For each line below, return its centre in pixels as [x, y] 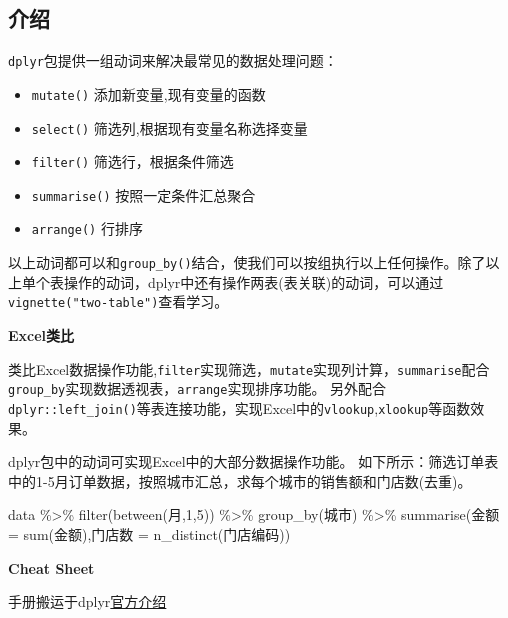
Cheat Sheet [51, 567]
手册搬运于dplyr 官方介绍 [87, 601]
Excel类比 [41, 335]
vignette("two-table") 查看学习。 [118, 301]
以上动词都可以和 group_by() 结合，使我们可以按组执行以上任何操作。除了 [247, 262]
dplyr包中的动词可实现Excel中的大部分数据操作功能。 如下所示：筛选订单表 [253, 461]
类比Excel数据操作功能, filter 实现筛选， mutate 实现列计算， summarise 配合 [249, 368]
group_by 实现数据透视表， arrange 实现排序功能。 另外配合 [197, 388]
